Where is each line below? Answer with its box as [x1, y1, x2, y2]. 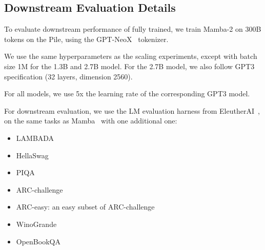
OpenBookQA [16, 236, 60, 246]
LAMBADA [16, 132, 54, 143]
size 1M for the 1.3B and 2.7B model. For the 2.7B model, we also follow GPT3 [4, 60, 255, 71]
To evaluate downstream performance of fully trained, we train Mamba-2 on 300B [4, 24, 261, 34]
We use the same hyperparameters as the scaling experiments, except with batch [4, 51, 257, 61]
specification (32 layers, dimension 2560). [4, 71, 133, 81]
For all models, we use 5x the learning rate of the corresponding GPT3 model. [4, 88, 250, 99]
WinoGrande [16, 218, 57, 229]
